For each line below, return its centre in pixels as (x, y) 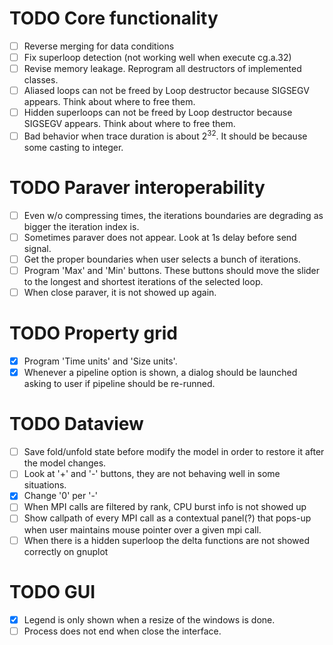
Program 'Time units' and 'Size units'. (100, 361)
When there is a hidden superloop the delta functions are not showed (167, 540)
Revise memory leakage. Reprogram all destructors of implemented (162, 69)
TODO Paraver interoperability (137, 188)
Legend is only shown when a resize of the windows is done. (149, 619)
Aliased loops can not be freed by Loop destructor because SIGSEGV (166, 91)
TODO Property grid (93, 333)
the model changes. (65, 463)
